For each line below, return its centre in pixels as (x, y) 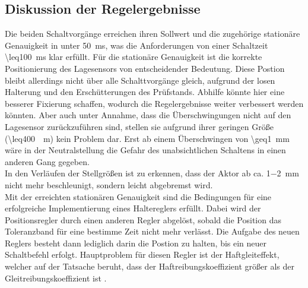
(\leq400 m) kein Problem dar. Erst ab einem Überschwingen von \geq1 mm (147, 138)
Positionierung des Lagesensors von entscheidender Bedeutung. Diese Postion (145, 68)
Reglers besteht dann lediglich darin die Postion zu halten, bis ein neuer (136, 243)
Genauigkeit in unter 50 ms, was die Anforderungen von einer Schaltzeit (136, 45)
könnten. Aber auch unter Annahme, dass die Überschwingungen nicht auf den (148, 115)
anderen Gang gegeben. (47, 161)
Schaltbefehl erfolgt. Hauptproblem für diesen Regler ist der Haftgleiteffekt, (142, 254)
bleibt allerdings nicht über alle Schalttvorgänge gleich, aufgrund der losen (140, 80)
